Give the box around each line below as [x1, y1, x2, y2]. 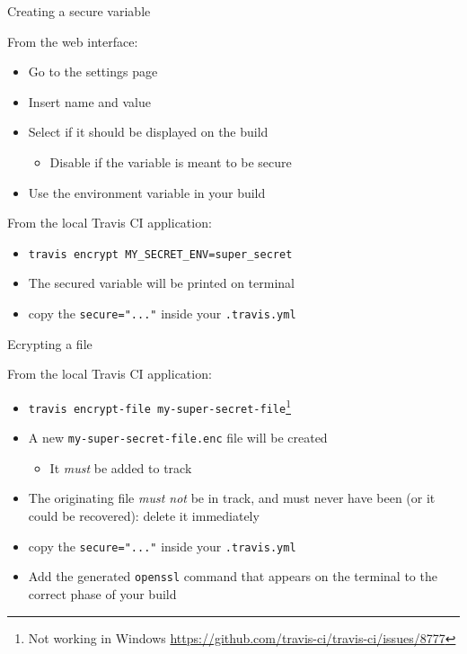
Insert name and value [28, 92, 152, 111]
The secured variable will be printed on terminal [28, 273, 295, 292]
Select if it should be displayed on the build [28, 122, 269, 141]
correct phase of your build [28, 584, 177, 603]
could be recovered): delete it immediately [28, 506, 260, 524]
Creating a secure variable [7, 2, 151, 20]
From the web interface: [7, 31, 138, 50]
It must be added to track [49, 458, 192, 477]
